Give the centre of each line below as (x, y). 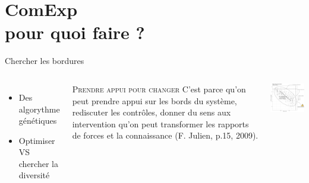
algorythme (39, 109)
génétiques (38, 121)
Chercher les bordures (45, 61)
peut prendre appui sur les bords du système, (154, 100)
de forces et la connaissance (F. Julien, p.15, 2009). (165, 135)
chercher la (38, 163)
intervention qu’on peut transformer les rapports (160, 123)
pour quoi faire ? (75, 32)
